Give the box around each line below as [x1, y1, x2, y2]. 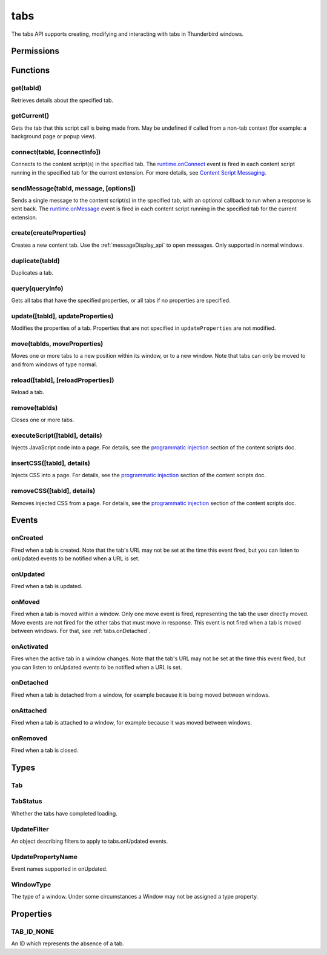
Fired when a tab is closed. [11, 746, 79, 754]
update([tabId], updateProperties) [11, 312, 114, 320]
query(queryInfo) [11, 284, 64, 292]
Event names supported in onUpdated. [11, 865, 108, 873]
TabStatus [11, 797, 42, 806]
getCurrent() [11, 112, 50, 120]
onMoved [11, 597, 40, 606]
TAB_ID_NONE [11, 927, 54, 936]
